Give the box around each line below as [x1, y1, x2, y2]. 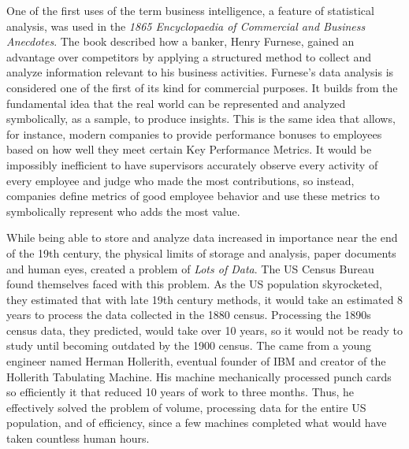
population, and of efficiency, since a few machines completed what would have [6, 414, 387, 431]
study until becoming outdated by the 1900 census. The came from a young [6, 337, 372, 354]
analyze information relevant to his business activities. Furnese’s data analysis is [6, 64, 394, 80]
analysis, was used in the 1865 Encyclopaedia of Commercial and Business [6, 17, 366, 34]
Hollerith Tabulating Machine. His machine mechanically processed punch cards [6, 368, 392, 384]
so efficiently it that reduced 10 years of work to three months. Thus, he [6, 384, 355, 400]
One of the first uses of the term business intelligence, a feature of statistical [6, 2, 374, 18]
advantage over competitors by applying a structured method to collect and [6, 48, 372, 65]
